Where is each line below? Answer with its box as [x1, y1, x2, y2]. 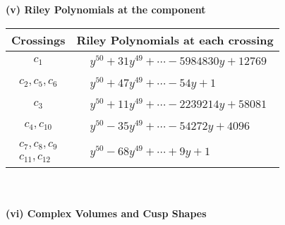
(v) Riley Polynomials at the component [6, 2, 206, 16]
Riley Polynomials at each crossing [76, 31, 274, 48]
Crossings [11, 31, 66, 48]
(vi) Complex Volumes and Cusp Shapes [6, 206, 207, 221]
